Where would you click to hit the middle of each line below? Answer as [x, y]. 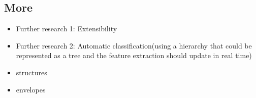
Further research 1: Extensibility [67, 29]
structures [31, 72]
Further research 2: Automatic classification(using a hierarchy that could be [134, 45]
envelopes [31, 89]
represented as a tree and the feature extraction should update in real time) [134, 55]
